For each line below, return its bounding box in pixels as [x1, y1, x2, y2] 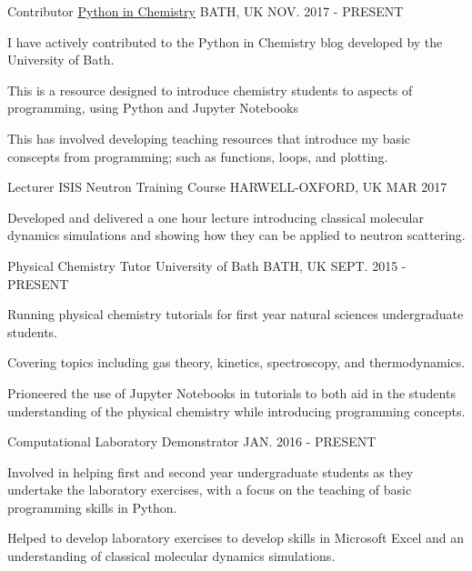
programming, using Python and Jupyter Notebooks [7, 98, 298, 117]
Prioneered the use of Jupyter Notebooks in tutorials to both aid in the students [7, 383, 456, 402]
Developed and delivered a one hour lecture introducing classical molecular [7, 207, 424, 226]
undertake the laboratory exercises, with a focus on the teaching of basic [7, 480, 412, 499]
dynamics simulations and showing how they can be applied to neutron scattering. [7, 225, 466, 245]
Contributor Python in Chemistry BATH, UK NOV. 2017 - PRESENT [7, 2, 404, 20]
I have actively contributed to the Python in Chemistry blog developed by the [7, 32, 443, 51]
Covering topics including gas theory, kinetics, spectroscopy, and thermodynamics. [7, 353, 466, 372]
